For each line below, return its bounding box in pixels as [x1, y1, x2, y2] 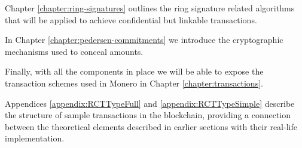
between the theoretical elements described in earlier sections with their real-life [5, 120, 297, 132]
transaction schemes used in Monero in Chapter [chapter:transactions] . [5, 76, 263, 89]
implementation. [5, 132, 65, 144]
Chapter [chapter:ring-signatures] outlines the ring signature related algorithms [5, 2, 295, 14]
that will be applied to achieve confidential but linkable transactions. [5, 13, 257, 26]
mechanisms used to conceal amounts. [5, 45, 144, 57]
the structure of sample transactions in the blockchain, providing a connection [5, 109, 291, 121]
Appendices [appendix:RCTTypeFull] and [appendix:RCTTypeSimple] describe [5, 97, 295, 109]
